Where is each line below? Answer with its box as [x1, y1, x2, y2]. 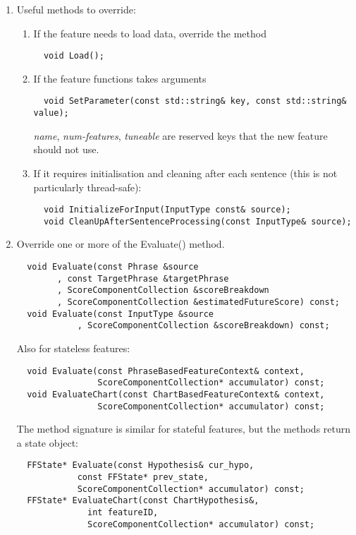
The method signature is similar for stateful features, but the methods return [16, 421, 351, 436]
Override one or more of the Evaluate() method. [16, 236, 225, 251]
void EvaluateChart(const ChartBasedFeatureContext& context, [27, 389, 325, 399]
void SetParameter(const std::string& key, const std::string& [43, 96, 347, 107]
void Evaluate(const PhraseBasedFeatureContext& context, [27, 366, 305, 376]
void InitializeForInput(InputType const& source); [43, 205, 291, 215]
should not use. [33, 142, 99, 157]
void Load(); [43, 51, 104, 61]
